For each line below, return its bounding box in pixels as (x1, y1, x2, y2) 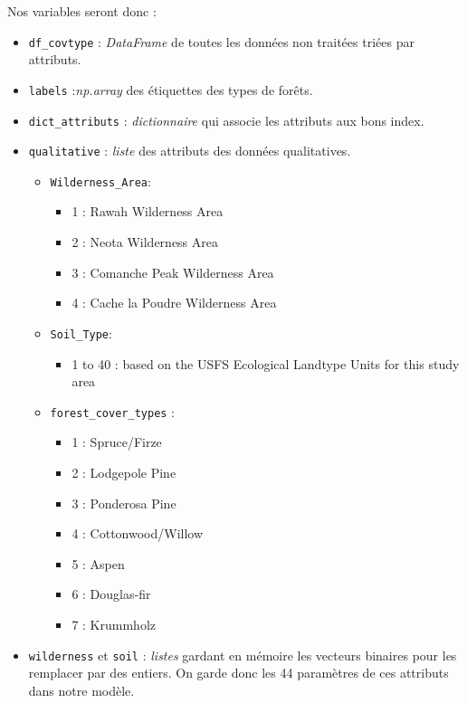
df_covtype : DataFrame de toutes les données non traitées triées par (28, 32, 415, 51)
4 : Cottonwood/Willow (71, 524, 204, 543)
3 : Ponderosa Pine (71, 493, 176, 512)
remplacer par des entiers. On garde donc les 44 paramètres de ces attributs (28, 663, 449, 682)
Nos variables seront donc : (7, 2, 157, 20)
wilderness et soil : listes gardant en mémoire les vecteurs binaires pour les (28, 645, 457, 664)
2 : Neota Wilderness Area (71, 233, 218, 252)
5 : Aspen (71, 554, 125, 573)
